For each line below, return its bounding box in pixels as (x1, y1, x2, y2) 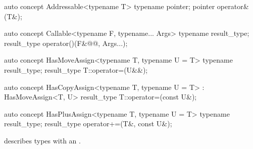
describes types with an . (4, 135, 81, 145)
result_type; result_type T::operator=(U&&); (4, 64, 148, 75)
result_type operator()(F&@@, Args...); (4, 37, 128, 48)
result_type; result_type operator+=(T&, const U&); (4, 118, 172, 129)
